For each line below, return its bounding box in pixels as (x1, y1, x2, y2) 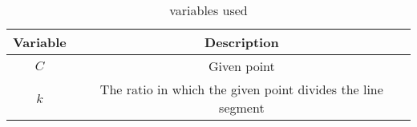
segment (219, 98, 265, 117)
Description (204, 33, 279, 51)
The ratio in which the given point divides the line (99, 80, 383, 98)
